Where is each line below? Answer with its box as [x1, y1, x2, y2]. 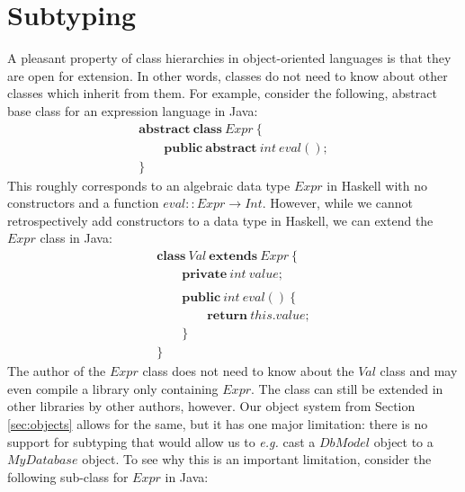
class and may [380, 362, 458, 380]
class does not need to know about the [142, 362, 354, 380]
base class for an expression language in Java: [7, 101, 258, 120]
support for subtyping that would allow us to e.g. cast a [7, 432, 316, 451]
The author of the [7, 362, 106, 380]
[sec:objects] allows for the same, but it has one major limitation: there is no [7, 414, 428, 433]
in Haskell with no [326, 175, 427, 194]
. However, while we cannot [262, 193, 414, 212]
